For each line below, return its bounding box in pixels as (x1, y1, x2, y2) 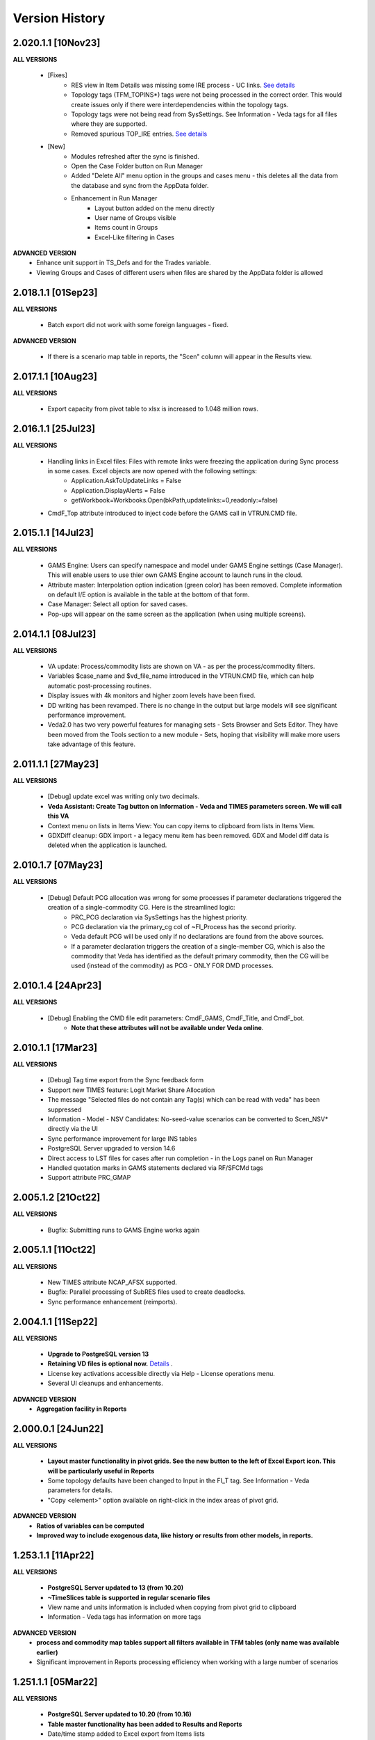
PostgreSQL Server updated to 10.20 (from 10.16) (47, 1710, 192, 1718)
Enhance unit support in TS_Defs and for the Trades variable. (36, 258, 211, 267)
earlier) (36, 1648, 58, 1656)
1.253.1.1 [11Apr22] (12, 1549, 94, 1561)
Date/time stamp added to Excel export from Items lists (47, 1730, 205, 1738)
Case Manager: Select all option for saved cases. (47, 600, 188, 608)
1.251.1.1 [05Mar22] (12, 1676, 98, 1688)
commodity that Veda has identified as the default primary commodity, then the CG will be (71, 952, 329, 960)
